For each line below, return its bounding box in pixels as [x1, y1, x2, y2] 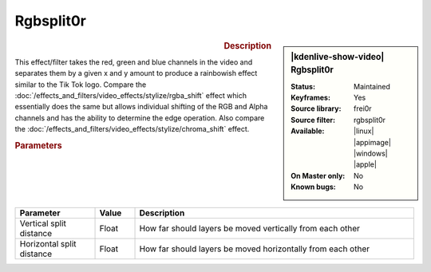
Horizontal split [19, 238, 77, 249]
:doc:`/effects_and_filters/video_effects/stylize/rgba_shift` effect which [14, 90, 247, 100]
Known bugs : [291, 182, 337, 191]
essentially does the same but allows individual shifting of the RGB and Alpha [14, 102, 268, 112]
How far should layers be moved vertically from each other [139, 223, 361, 234]
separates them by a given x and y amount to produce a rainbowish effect [14, 69, 258, 78]
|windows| [354, 148, 388, 159]
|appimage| [354, 137, 391, 147]
